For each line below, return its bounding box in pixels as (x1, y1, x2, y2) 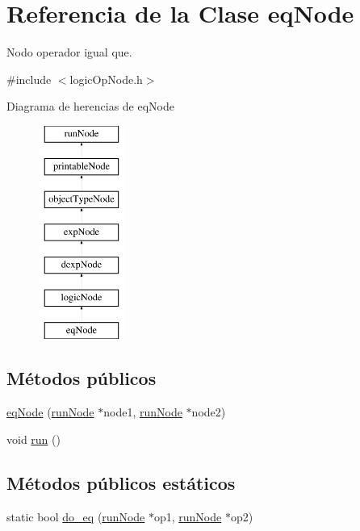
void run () (6, 430, 61, 447)
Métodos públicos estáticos (6, 470, 236, 495)
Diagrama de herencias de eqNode (6, 98, 174, 115)
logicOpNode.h (69, 70, 143, 87)
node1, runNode (103, 403, 182, 420)
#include (6, 70, 52, 87)
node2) (191, 403, 226, 420)
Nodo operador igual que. (6, 44, 132, 61)
